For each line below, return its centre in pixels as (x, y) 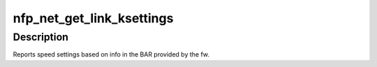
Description (41, 37)
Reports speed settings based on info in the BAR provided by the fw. (111, 54)
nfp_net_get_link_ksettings (93, 18)
